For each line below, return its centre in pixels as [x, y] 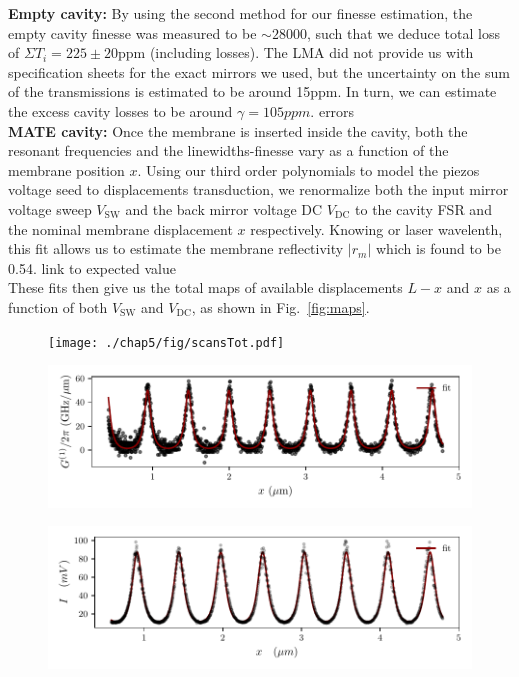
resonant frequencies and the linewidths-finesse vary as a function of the [228, 150]
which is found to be [438, 248]
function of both [58, 306]
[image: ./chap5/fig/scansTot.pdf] [166, 342]
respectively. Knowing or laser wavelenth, [376, 228]
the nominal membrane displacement [120, 228]
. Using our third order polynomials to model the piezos [308, 169]
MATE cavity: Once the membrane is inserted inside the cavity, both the [238, 130]
